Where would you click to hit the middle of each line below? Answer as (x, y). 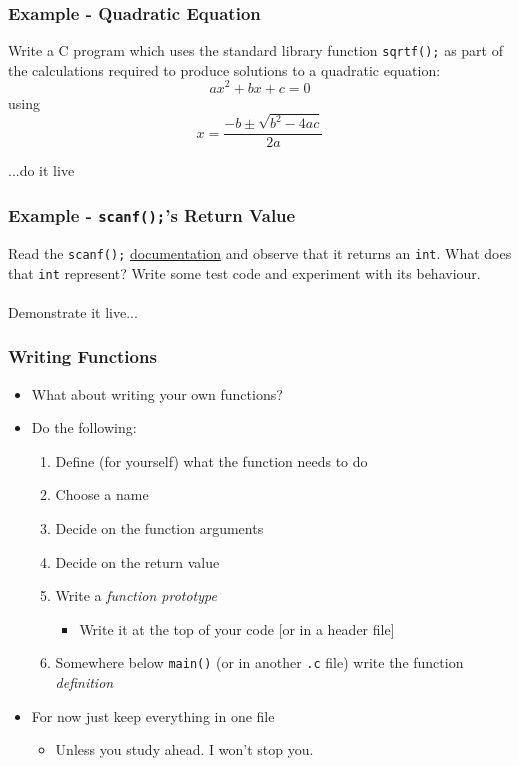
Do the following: (84, 427)
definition (84, 681)
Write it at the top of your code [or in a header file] (237, 628)
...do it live (41, 170)
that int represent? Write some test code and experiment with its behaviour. (244, 272)
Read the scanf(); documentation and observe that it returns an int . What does (260, 252)
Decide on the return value (137, 561)
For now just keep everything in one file (153, 715)
